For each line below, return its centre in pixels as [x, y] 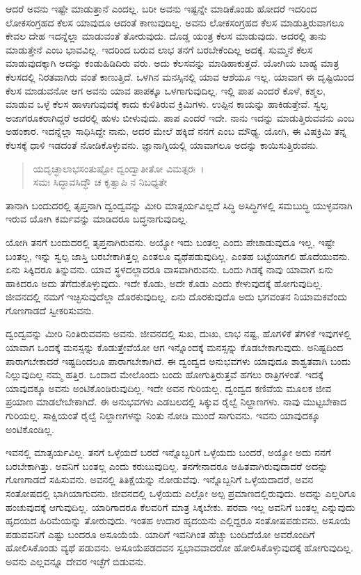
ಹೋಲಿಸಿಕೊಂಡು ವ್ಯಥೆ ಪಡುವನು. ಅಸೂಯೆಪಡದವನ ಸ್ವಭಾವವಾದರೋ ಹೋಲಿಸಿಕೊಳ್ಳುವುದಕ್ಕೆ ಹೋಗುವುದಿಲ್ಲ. [179, 548]
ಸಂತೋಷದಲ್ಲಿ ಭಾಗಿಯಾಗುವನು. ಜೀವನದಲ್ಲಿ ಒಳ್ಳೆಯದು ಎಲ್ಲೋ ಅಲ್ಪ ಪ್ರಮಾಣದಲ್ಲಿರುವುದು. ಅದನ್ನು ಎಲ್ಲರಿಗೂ [181, 493]
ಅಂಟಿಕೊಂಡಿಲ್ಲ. [30, 429]
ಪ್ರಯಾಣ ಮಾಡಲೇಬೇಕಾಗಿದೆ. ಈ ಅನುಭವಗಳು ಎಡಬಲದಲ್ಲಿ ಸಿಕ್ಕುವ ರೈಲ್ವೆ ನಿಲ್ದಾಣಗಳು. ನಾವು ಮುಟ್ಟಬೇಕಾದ [176, 402]
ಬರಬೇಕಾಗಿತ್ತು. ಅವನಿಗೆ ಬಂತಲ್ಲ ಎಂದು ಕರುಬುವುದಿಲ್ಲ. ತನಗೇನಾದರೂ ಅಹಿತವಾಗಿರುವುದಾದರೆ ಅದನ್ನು [167, 465]
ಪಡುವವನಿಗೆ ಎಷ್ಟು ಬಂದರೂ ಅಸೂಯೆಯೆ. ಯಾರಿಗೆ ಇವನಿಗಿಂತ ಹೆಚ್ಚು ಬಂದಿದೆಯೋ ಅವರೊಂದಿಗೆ [160, 534]
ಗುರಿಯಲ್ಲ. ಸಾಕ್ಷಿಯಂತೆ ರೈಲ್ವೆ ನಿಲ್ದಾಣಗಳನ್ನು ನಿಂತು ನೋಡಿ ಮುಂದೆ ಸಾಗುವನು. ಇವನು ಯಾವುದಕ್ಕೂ [163, 415]
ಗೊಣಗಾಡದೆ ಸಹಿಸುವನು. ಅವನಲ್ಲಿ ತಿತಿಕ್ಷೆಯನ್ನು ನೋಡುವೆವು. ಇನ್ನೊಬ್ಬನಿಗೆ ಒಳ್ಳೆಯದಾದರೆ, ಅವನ [160, 479]
